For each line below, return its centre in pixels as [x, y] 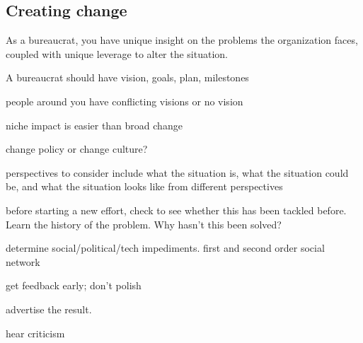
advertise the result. [49, 309]
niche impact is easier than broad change [94, 125]
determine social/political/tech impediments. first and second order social [165, 248]
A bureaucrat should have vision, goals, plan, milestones [127, 77]
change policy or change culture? [77, 149]
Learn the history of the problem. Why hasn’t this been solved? [144, 224]
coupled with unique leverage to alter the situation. [117, 53]
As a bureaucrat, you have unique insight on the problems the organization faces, [182, 40]
